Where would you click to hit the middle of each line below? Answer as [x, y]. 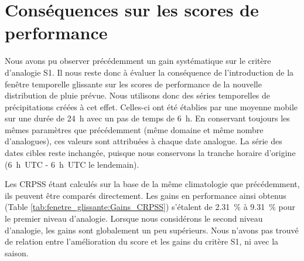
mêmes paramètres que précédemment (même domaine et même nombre [134, 129]
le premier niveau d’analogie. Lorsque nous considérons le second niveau [134, 218]
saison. [17, 252]
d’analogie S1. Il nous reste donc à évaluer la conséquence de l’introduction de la [149, 72]
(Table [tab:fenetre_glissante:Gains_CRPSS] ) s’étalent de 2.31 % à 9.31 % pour [150, 207]
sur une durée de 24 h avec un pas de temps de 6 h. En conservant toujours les [147, 118]
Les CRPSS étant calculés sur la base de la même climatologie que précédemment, [152, 184]
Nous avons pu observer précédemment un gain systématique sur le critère [138, 61]
